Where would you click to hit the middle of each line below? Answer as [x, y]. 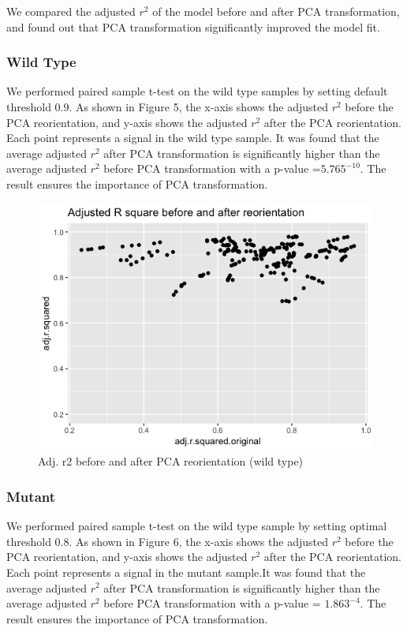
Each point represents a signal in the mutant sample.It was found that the [186, 572]
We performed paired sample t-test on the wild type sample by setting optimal [197, 526]
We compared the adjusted [71, 11]
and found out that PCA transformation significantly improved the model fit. [193, 26]
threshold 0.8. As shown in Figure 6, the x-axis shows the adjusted [167, 541]
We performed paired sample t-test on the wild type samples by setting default [197, 91]
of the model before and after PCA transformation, [276, 11]
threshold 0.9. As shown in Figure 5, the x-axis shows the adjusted [167, 107]
